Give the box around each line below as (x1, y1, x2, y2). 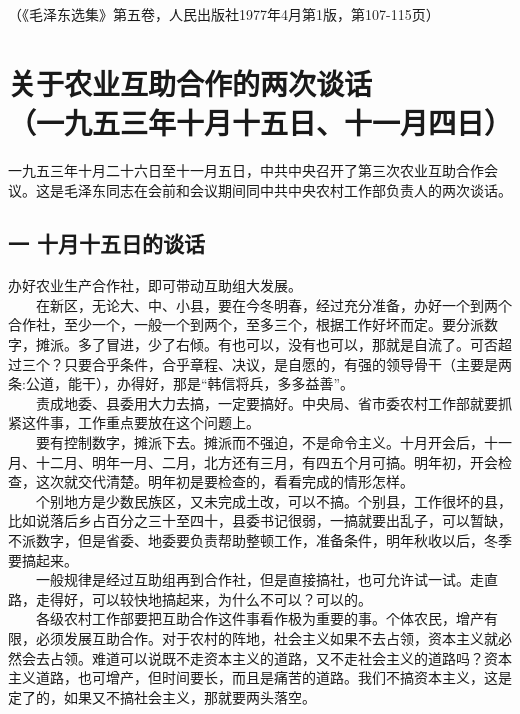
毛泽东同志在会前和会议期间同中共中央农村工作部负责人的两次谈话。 (63, 179, 512, 200)
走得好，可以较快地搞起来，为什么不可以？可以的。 (35, 588, 372, 609)
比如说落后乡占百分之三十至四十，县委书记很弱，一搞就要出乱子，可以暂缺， (8, 510, 512, 531)
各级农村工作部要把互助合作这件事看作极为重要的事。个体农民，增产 (35, 608, 484, 629)
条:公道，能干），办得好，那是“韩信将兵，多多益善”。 (8, 373, 355, 394)
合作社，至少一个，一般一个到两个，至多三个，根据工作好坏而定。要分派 (8, 314, 484, 335)
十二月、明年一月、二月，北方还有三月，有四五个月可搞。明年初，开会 (35, 451, 498, 472)
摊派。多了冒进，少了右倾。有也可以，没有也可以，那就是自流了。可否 (35, 334, 498, 355)
